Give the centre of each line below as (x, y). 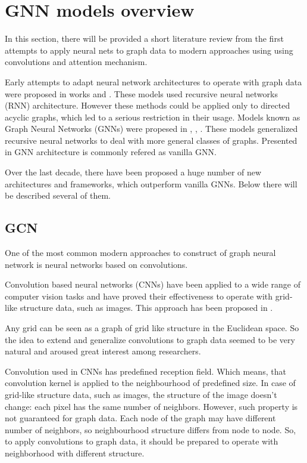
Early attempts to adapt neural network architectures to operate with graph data (153, 81)
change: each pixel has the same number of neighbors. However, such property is (151, 406)
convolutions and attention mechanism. (76, 62)
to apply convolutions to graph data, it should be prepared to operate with (142, 441)
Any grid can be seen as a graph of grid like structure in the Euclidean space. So (152, 328)
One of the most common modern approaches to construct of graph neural (140, 253)
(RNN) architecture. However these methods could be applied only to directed (148, 105)
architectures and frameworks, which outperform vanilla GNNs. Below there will (151, 183)
